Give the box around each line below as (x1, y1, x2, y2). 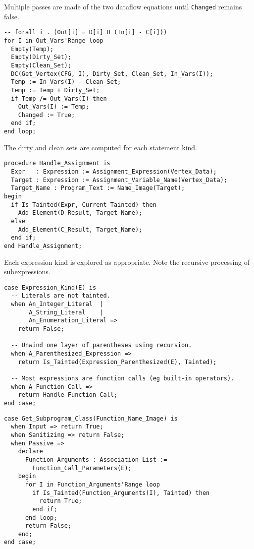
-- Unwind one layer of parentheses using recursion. (11, 342, 192, 349)
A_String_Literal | (29, 308, 103, 316)
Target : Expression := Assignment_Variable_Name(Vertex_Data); (11, 176, 228, 183)
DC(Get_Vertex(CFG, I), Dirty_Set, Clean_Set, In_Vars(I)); (11, 70, 213, 77)
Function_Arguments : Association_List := (25, 456, 167, 463)
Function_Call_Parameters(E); (32, 464, 132, 472)
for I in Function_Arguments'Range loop (25, 481, 160, 488)
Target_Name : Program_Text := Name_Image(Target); (11, 184, 185, 192)
